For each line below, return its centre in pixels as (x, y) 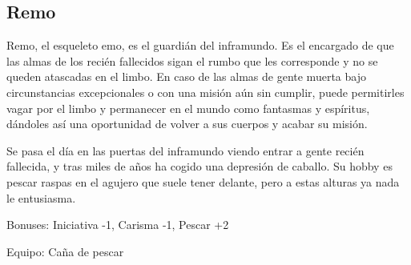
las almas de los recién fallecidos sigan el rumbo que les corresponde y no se (192, 60)
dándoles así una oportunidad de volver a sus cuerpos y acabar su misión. (187, 124)
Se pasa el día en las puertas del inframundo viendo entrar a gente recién (185, 150)
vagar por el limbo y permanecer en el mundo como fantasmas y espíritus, (188, 108)
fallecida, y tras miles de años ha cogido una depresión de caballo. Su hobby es (199, 166)
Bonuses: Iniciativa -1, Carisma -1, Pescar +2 (118, 225)
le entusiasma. (41, 197)
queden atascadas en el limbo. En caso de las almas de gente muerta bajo (186, 76)
